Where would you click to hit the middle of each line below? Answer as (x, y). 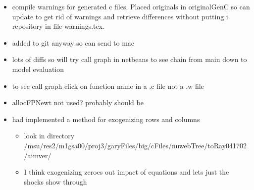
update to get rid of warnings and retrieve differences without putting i (120, 16)
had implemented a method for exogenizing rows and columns (106, 119)
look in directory (49, 136)
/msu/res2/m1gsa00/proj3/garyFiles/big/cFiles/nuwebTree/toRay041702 (135, 145)
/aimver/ (38, 155)
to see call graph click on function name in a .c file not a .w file (108, 86)
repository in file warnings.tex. (58, 26)
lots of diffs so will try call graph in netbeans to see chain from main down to (129, 59)
